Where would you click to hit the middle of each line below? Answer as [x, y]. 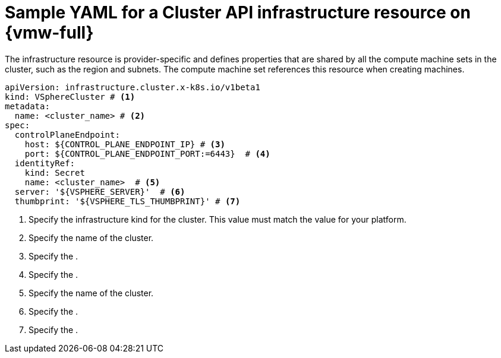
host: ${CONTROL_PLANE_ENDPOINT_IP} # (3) [125, 144]
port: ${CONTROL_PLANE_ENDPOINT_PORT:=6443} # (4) [147, 153]
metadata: [27, 106]
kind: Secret [55, 172]
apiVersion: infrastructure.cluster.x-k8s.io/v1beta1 [133, 87]
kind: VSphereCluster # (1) [70, 96]
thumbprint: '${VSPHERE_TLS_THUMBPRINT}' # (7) [127, 201]
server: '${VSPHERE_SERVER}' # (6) [100, 191]
